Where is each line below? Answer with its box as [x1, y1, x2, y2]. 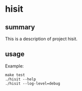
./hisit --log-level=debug [5, 81, 60, 86]
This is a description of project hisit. [5, 36, 78, 42]
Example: [5, 63, 24, 69]
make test [5, 72, 26, 77]
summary [5, 23, 35, 31]
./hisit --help [5, 77, 36, 82]
